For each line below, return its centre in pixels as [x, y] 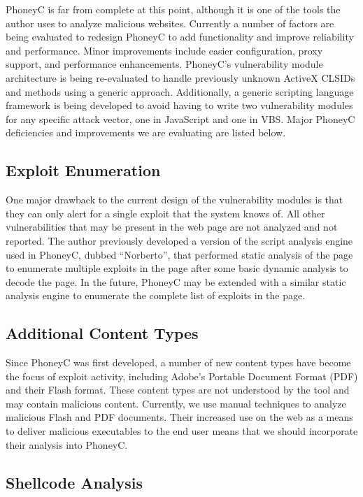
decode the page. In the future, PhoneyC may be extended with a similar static [176, 281]
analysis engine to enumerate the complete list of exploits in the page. [156, 295]
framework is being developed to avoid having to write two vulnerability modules [179, 105]
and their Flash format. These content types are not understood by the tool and [178, 390]
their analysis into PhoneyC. [67, 444]
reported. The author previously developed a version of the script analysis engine [179, 240]
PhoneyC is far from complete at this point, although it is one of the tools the [173, 9]
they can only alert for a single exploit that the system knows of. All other [165, 213]
